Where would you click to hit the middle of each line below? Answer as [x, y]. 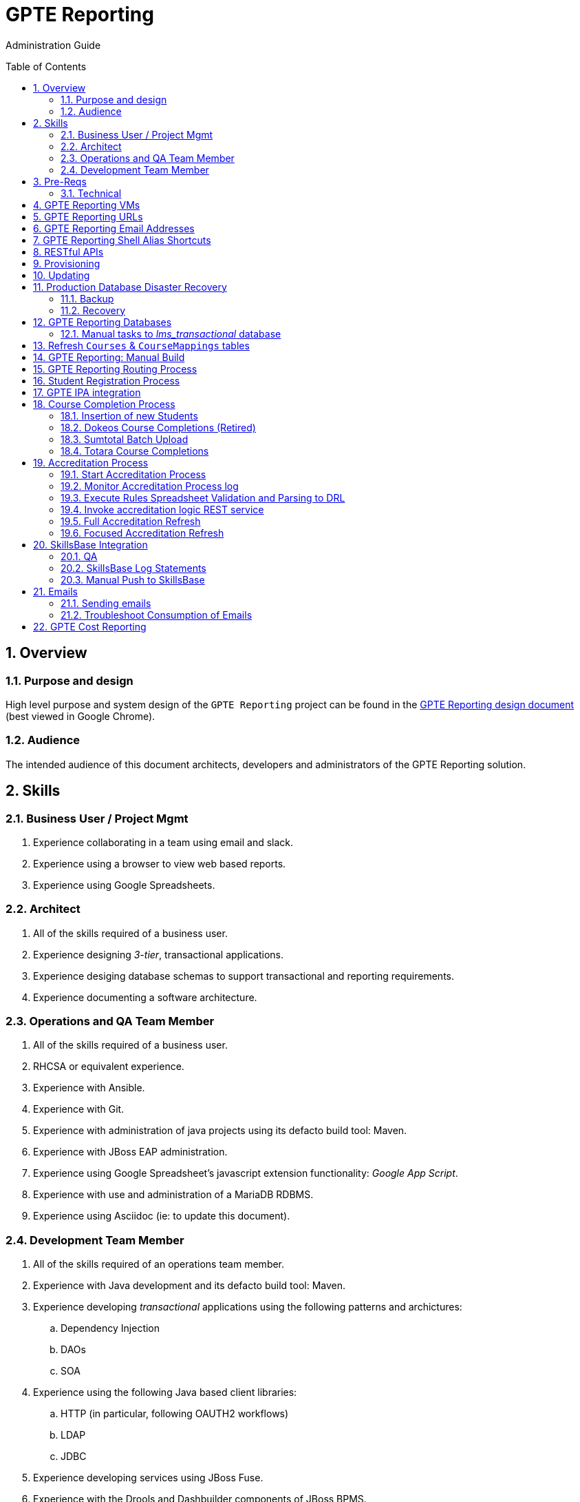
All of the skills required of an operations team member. [159, 1264]
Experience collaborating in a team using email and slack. [163, 842]
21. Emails [55, 591]
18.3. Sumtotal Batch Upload [125, 439]
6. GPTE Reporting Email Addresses [114, 228]
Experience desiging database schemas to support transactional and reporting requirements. [244, 976]
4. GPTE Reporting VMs [87, 205]
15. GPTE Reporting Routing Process [115, 369]
